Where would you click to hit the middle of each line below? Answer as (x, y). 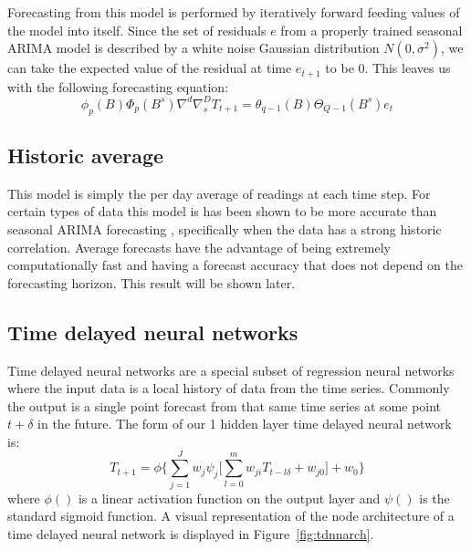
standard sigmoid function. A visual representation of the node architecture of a (231, 516)
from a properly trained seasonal (372, 30)
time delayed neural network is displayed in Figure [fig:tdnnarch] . (191, 533)
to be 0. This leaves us (388, 68)
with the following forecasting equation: (118, 86)
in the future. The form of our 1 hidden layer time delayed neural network (245, 424)
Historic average (86, 155)
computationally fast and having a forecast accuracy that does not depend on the (235, 265)
